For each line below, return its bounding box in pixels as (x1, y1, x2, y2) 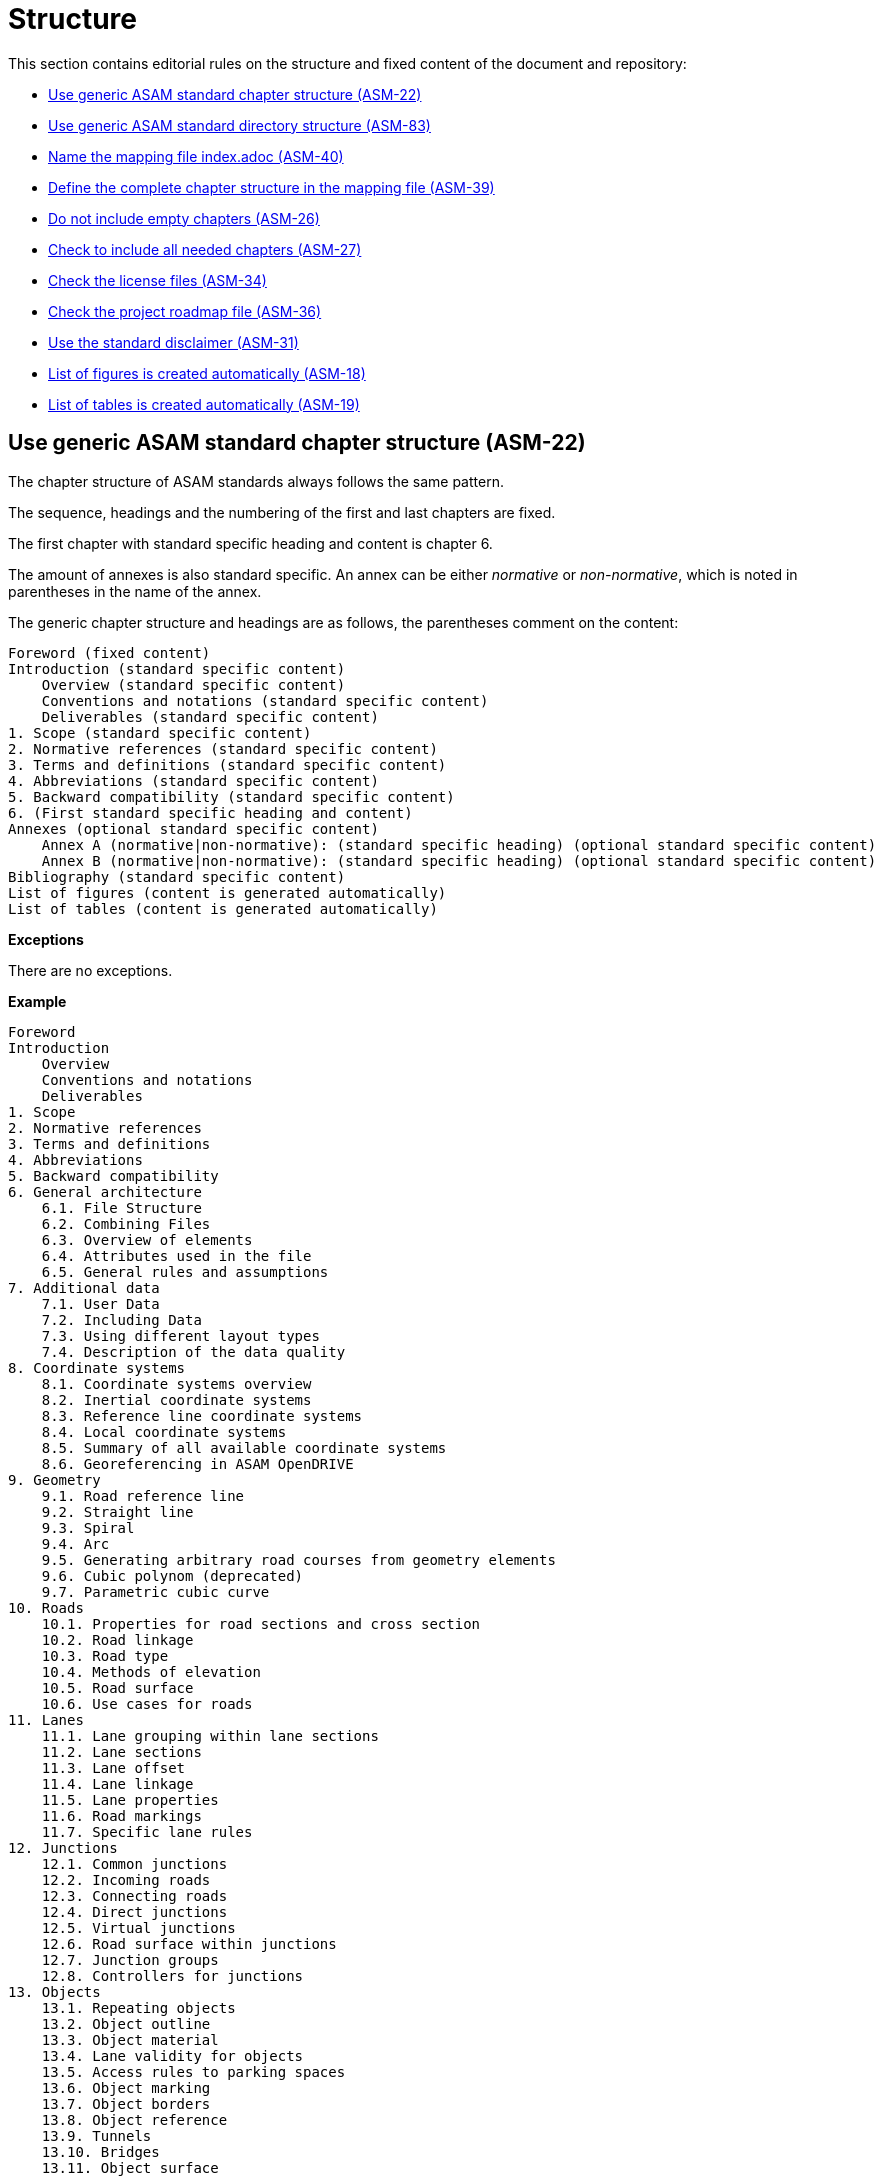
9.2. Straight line (41, 1503, 194, 1520)
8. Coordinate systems (8, 1359, 186, 1376)
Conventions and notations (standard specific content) (41, 692, 489, 709)
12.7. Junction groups (41, 1951, 219, 1968)
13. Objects (8, 1983, 101, 2000)
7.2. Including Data (41, 1311, 202, 1328)
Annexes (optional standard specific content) (8, 820, 379, 837)
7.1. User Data (41, 1295, 160, 1312)
